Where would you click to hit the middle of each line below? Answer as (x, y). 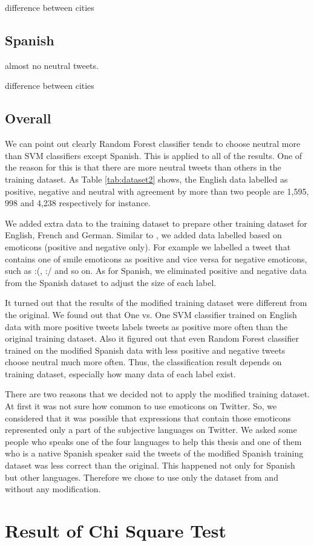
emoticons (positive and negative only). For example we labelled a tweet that (148, 246)
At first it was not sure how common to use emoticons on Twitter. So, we (141, 406)
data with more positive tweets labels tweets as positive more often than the (146, 326)
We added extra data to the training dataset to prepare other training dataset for (156, 223)
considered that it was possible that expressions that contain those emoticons (148, 418)
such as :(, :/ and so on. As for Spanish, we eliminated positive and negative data (156, 271)
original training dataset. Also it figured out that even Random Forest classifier (152, 338)
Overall (28, 118)
